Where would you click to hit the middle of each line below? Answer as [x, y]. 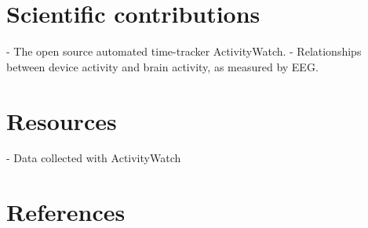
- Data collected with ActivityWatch [94, 158]
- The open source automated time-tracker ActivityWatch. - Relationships [184, 51]
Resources [62, 120]
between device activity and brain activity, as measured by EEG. [162, 66]
